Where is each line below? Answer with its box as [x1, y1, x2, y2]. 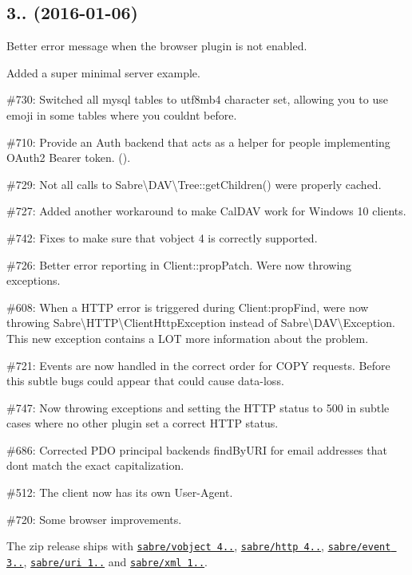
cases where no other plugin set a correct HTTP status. [6, 415, 279, 431]
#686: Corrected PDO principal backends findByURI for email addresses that [6, 441, 387, 458]
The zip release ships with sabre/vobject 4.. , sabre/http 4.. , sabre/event [6, 538, 391, 554]
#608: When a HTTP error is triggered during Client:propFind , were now [6, 298, 369, 315]
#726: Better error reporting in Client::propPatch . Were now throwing [6, 256, 352, 273]
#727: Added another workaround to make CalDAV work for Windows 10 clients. [6, 203, 406, 219]
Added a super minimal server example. [6, 64, 200, 81]
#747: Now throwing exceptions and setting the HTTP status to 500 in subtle [6, 399, 390, 415]
